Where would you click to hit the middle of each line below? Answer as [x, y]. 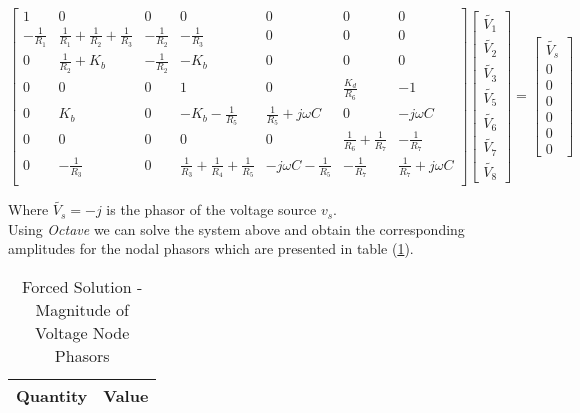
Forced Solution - [82, 286]
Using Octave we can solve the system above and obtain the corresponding [236, 228]
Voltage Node [82, 332]
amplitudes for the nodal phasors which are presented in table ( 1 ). [211, 248]
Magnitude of [82, 309]
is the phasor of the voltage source [211, 209]
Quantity [52, 395]
